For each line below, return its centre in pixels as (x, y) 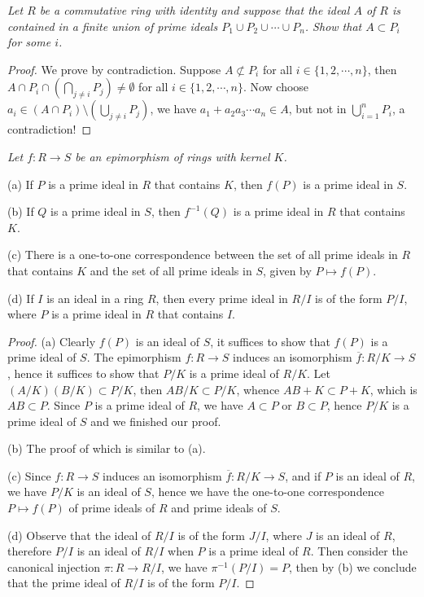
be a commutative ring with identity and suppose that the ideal (195, 10)
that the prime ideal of (64, 583)
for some (29, 42)
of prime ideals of (112, 508)
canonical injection (54, 566)
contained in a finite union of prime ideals (113, 26)
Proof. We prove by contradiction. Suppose (114, 69)
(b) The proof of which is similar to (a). (107, 448)
